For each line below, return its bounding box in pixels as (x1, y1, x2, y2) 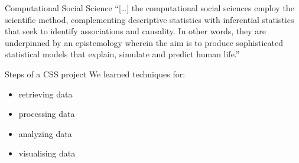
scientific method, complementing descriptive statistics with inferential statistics (5, 13, 294, 25)
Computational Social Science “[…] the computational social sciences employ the (5, 2, 294, 14)
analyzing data (18, 127, 72, 139)
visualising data (18, 147, 76, 159)
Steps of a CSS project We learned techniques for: (5, 67, 186, 80)
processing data (18, 107, 75, 120)
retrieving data (18, 87, 73, 100)
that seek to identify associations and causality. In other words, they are (5, 25, 266, 37)
